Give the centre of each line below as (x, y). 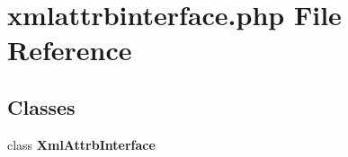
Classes (41, 106)
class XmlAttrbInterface (81, 144)
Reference (70, 50)
